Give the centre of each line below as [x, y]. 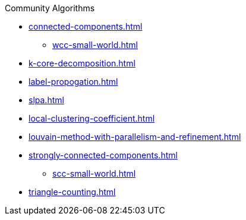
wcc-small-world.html [95, 45]
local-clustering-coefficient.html [92, 118]
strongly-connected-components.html [103, 155]
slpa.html [46, 100]
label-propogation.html [73, 82]
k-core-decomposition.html [82, 63]
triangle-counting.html [72, 192]
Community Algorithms [50, 8]
